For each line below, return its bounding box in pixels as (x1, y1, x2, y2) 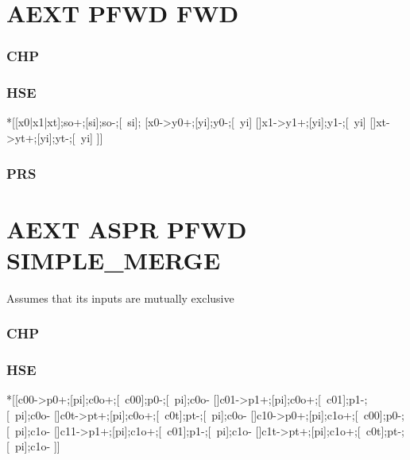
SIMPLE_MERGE (6, 243, 221, 276)
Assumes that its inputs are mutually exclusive (6, 289, 234, 306)
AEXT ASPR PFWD (6, 212, 247, 245)
